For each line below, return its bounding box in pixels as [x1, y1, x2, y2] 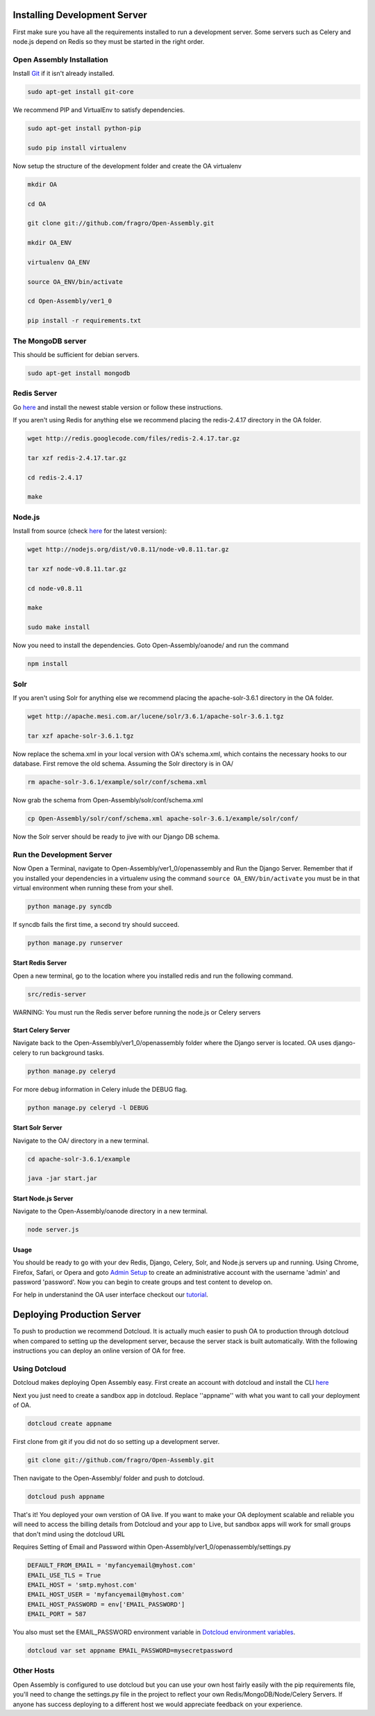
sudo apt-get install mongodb [27, 369, 131, 377]
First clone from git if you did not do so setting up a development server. [12, 1438, 220, 1446]
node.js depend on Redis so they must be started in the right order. [12, 37, 205, 45]
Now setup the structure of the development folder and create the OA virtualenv [12, 161, 242, 170]
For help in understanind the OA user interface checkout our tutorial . [12, 1291, 208, 1299]
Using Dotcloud [12, 1364, 67, 1374]
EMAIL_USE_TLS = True [27, 1571, 101, 1579]
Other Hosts [12, 1666, 55, 1676]
